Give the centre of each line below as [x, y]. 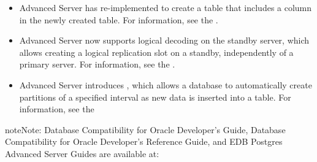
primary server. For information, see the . [97, 64]
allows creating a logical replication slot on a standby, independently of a [156, 52]
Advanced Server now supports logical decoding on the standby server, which [164, 40]
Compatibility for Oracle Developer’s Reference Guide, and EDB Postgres [144, 141]
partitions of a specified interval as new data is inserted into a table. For [155, 97]
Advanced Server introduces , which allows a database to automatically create [166, 84]
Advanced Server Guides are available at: [82, 153]
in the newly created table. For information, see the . [119, 19]
